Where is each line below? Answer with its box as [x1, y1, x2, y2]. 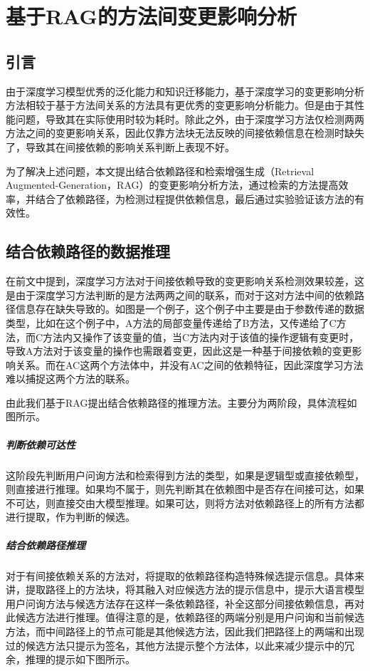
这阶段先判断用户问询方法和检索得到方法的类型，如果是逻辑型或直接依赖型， [6, 467, 364, 482]
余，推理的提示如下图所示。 [6, 652, 135, 667]
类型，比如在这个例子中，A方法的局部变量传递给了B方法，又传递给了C [6, 315, 337, 330]
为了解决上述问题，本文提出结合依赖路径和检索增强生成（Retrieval [6, 163, 314, 178]
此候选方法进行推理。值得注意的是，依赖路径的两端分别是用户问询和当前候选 [6, 610, 364, 625]
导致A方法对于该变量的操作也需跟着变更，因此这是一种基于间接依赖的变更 [6, 343, 352, 358]
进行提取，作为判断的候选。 [6, 509, 135, 524]
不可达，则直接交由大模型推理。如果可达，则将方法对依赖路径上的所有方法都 [6, 495, 364, 510]
